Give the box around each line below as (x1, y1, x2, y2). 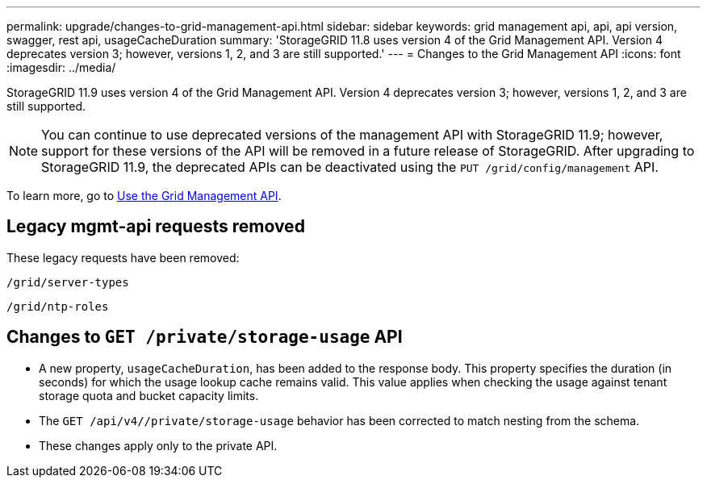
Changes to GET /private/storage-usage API (6, 327, 403, 348)
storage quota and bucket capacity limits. (39, 388, 259, 403)
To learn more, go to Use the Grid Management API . (6, 189, 282, 202)
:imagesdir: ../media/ (6, 60, 116, 74)
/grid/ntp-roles (6, 299, 109, 313)
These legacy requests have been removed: (6, 250, 240, 265)
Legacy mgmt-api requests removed (6, 216, 305, 237)
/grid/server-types (6, 275, 129, 289)
